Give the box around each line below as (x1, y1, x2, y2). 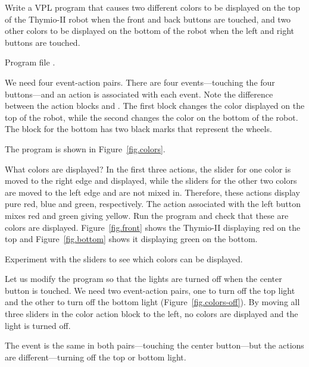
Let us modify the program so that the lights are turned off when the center (5, 272, 282, 285)
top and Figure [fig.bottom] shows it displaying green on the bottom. (5, 233, 258, 245)
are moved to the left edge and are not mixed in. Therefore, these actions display (5, 186, 300, 198)
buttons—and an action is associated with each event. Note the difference (5, 87, 273, 100)
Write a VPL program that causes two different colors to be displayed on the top (5, 1, 300, 13)
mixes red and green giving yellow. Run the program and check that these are (5, 209, 289, 221)
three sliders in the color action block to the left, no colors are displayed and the (5, 308, 298, 320)
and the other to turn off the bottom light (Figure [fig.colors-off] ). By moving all (5, 296, 300, 308)
